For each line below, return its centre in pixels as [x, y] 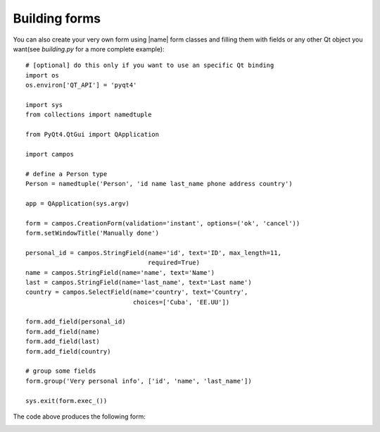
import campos [50, 154]
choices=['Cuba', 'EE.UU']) [181, 302]
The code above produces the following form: [79, 416]
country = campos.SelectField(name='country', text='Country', [137, 292]
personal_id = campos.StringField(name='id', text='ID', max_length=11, [153, 253]
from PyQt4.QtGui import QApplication [93, 135]
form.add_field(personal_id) [76, 322]
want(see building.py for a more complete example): [89, 49]
